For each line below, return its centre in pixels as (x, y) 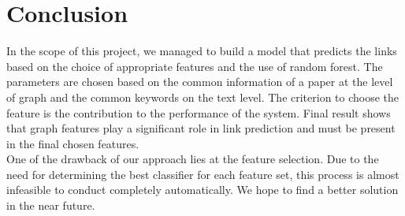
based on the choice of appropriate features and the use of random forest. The (195, 66)
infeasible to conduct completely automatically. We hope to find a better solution (202, 190)
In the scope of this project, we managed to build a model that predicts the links (202, 51)
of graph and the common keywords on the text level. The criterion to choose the (203, 97)
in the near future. (51, 205)
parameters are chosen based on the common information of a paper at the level (200, 82)
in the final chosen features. (73, 143)
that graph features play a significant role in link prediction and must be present (201, 128)
